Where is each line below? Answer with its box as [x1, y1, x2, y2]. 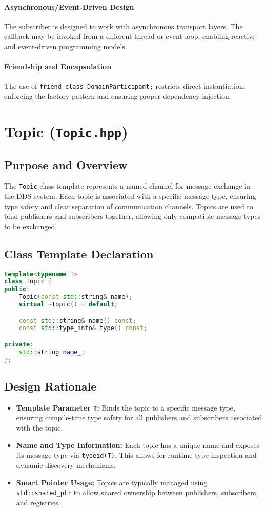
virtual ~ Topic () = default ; [18, 301, 118, 309]
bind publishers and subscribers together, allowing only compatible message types [4, 211, 261, 221]
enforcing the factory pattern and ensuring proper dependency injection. [4, 91, 231, 101]
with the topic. [16, 422, 63, 433]
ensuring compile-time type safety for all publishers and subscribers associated [16, 412, 262, 423]
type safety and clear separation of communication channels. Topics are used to [4, 200, 253, 211]
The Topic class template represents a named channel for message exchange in [4, 180, 251, 191]
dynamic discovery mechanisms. [16, 459, 116, 470]
